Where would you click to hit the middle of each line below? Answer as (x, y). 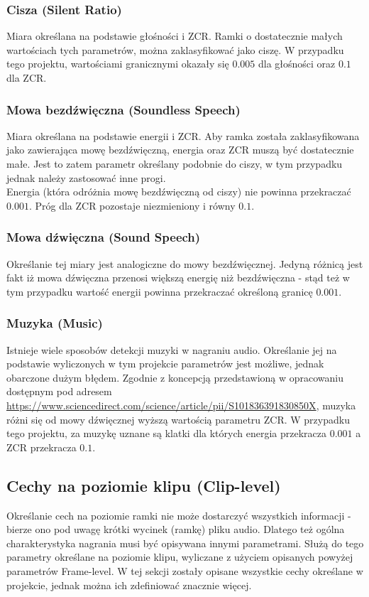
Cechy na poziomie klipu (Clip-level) (144, 485)
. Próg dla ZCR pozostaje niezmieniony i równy (132, 205)
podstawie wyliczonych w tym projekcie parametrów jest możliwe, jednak (165, 364)
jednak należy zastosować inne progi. (86, 177)
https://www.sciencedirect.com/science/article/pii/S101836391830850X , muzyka (181, 405)
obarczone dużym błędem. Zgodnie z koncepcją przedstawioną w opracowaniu (175, 377)
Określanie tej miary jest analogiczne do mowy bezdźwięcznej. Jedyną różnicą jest (185, 263)
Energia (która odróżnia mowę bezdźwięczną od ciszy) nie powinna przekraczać (179, 192)
